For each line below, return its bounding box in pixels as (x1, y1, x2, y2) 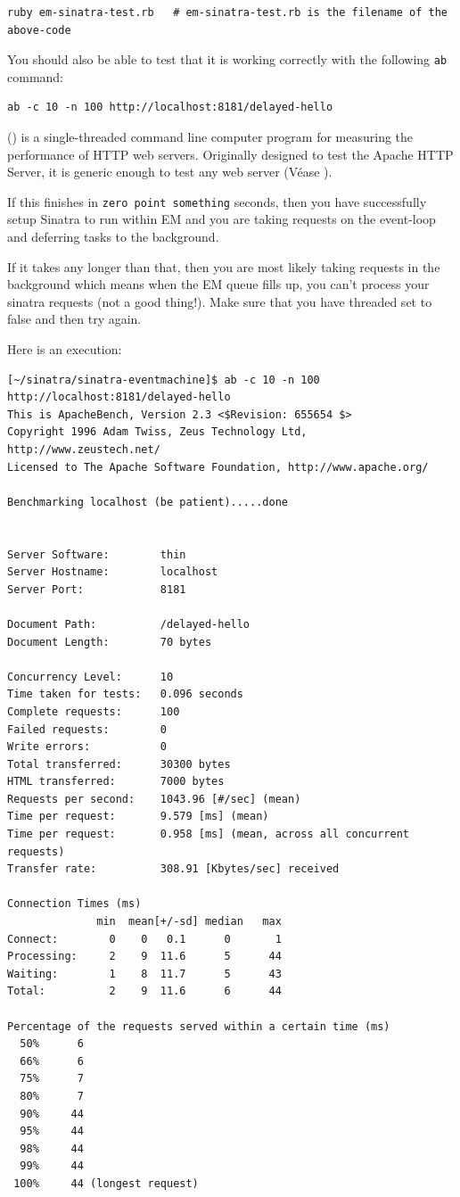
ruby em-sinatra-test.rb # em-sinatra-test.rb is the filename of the (7, 6, 448, 19)
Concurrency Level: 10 (7, 670, 174, 683)
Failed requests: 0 (7, 722, 167, 736)
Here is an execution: (7, 340, 122, 359)
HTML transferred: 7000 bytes (7, 775, 225, 788)
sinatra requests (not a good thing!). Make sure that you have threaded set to (7, 292, 432, 310)
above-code (7, 23, 71, 37)
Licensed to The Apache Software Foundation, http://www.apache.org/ (7, 460, 429, 474)
